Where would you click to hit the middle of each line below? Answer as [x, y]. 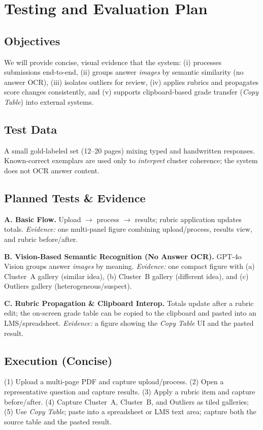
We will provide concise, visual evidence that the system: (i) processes [113, 62]
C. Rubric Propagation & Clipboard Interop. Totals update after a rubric [129, 303]
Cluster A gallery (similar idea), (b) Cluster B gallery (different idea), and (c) [126, 276]
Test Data [31, 129]
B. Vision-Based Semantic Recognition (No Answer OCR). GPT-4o [123, 256]
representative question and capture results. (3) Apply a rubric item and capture [130, 392]
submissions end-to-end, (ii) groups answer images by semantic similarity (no [124, 72]
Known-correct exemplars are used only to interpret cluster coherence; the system [131, 160]
